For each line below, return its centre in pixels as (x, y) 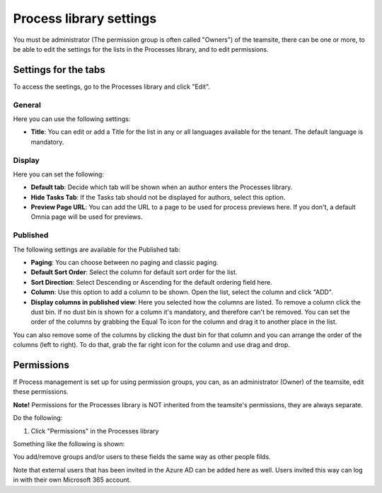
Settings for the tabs (59, 70)
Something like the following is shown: (69, 443)
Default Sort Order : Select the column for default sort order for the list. (134, 272)
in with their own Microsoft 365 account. (72, 480)
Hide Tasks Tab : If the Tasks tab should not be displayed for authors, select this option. (158, 197)
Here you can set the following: (58, 174)
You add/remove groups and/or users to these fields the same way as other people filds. (142, 457)
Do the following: (38, 418)
